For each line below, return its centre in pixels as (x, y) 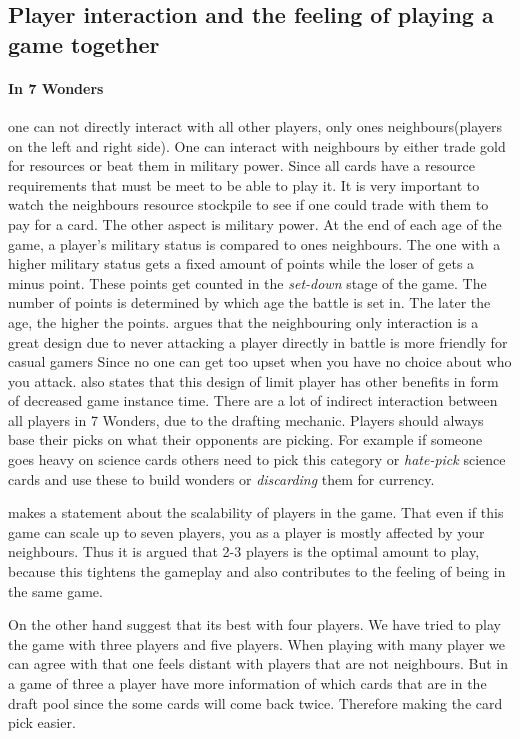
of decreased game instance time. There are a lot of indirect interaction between (253, 400)
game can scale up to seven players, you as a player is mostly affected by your (246, 531)
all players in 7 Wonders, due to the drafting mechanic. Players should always (246, 419)
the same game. (55, 590)
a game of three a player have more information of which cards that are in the (247, 683)
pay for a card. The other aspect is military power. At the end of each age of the (255, 223)
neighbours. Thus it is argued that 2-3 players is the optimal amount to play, (244, 551)
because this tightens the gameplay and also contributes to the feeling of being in (257, 571)
